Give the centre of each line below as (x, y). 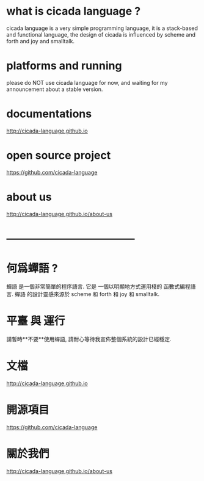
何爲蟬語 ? (32, 268)
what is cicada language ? (74, 11)
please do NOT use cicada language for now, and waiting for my (87, 82)
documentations (49, 114)
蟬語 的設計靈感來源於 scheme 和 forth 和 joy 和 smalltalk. (87, 294)
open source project (59, 155)
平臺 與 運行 (36, 321)
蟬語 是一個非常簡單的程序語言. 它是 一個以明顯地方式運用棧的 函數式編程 (98, 286)
